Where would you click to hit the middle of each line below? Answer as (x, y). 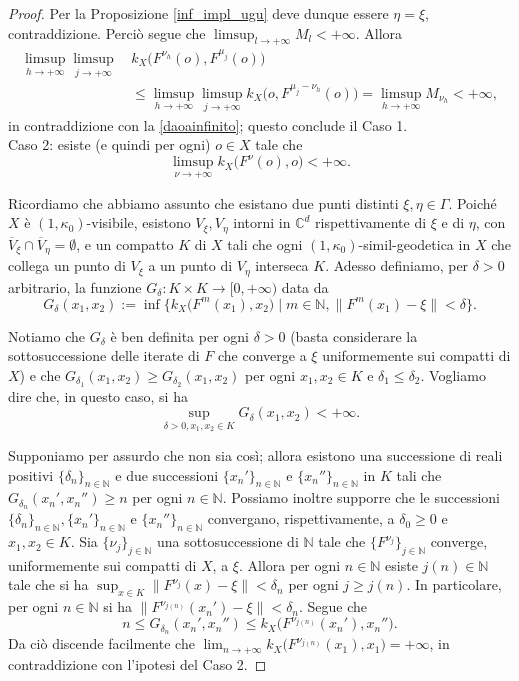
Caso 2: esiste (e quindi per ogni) (109, 144)
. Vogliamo (453, 374)
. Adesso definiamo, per (397, 265)
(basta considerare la (354, 335)
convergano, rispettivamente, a (301, 518)
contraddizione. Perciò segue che (107, 32)
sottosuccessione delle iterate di (104, 355)
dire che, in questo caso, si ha (98, 395)
